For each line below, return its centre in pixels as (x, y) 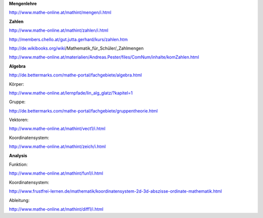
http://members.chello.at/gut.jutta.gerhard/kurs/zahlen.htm (68, 39)
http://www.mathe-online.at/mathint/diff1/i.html (56, 209)
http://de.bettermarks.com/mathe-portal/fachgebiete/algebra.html (75, 75)
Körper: (17, 84)
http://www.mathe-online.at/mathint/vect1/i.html (57, 128)
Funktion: (18, 164)
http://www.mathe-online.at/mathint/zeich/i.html (57, 146)
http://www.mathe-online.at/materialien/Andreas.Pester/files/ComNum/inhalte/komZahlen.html (104, 57)
